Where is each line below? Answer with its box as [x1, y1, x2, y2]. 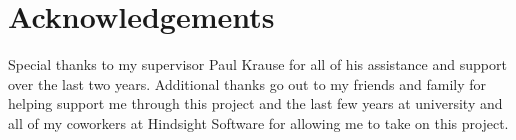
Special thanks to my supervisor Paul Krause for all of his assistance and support [8, 54, 507, 75]
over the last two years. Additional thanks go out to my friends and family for [8, 73, 487, 94]
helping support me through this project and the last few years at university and [8, 93, 503, 114]
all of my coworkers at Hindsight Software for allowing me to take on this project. [8, 112, 509, 133]
